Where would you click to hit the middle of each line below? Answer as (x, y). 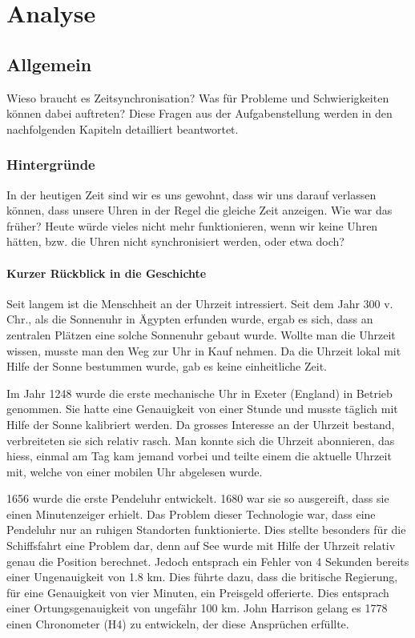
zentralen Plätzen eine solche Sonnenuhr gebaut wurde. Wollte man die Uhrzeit (201, 334)
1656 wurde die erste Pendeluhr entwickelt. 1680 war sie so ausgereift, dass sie (198, 498)
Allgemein (49, 64)
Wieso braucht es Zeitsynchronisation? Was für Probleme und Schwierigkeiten (198, 97)
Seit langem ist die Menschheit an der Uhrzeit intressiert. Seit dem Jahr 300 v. (200, 303)
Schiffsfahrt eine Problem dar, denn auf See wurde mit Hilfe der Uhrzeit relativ (201, 546)
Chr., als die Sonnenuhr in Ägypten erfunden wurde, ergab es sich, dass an (190, 319)
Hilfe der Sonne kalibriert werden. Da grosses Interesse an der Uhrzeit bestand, (201, 424)
